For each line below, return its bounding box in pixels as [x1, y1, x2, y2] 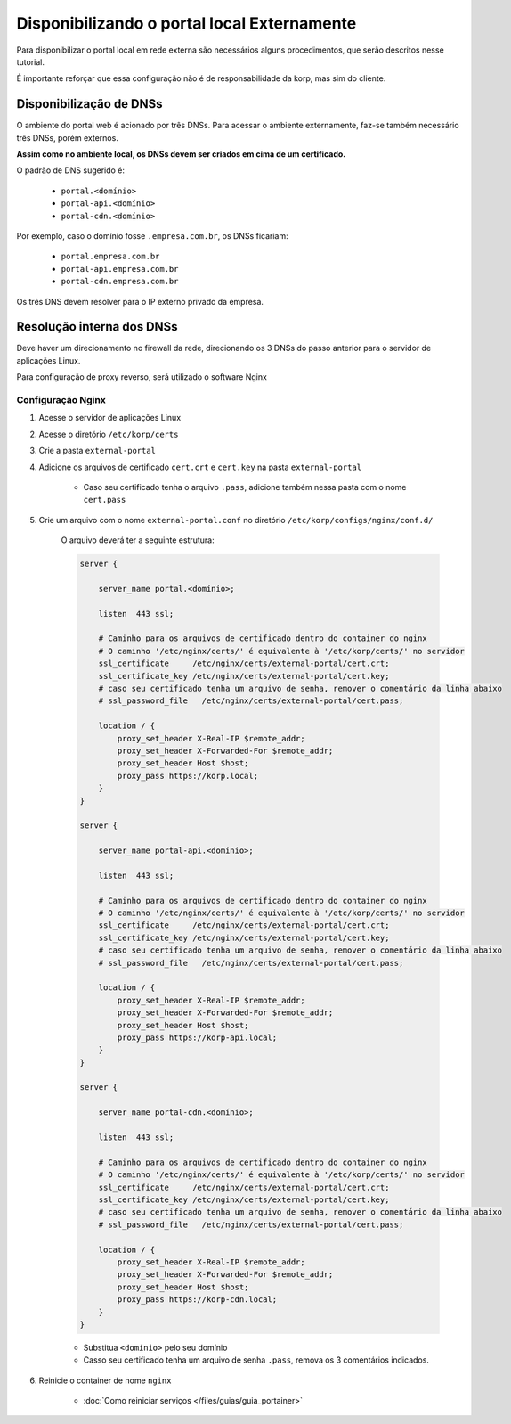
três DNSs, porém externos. [16, 132, 119, 143]
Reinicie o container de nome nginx [38, 1375, 172, 1386]
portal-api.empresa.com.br [61, 264, 179, 274]
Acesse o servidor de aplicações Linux [38, 413, 182, 423]
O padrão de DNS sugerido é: [16, 165, 125, 176]
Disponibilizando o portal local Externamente [16, 13, 357, 33]
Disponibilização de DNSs [16, 96, 164, 111]
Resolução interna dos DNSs [16, 319, 178, 334]
